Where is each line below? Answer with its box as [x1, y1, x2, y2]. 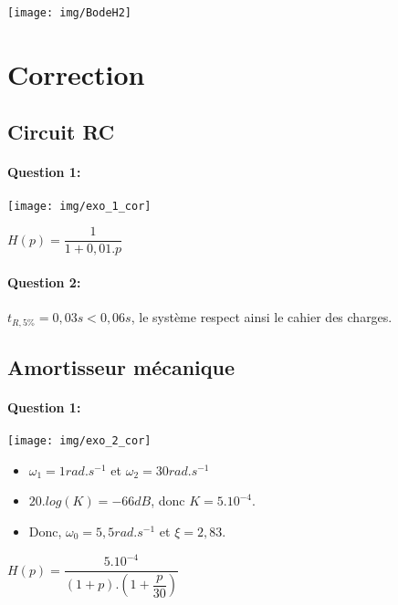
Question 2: [7, 272, 81, 291]
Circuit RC [7, 118, 115, 146]
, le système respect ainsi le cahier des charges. [131, 308, 393, 327]
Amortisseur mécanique [7, 352, 236, 381]
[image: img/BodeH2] [7, 6, 132, 19]
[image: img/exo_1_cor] [7, 199, 152, 213]
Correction [7, 55, 145, 92]
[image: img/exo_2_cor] [7, 434, 152, 448]
